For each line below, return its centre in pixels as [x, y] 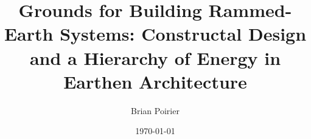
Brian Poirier [155, 110]
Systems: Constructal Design [183, 34]
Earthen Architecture [155, 81]
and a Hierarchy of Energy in [155, 57]
